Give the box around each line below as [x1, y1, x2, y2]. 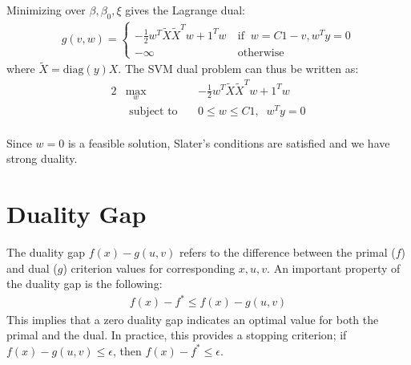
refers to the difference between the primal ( [179, 244, 396, 261]
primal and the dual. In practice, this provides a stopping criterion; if [6, 326, 347, 343]
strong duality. [6, 150, 78, 167]
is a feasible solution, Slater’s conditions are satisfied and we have [67, 134, 390, 151]
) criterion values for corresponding [62, 259, 236, 276]
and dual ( [6, 259, 58, 276]
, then [113, 342, 142, 359]
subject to [129, 105, 178, 117]
